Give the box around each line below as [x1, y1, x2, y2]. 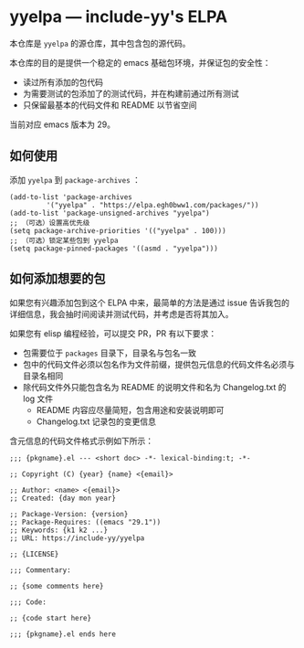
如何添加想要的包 [9, 271, 106, 287]
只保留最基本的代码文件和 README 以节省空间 [22, 99, 197, 111]
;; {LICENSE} [9, 549, 59, 558]
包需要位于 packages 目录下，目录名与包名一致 [22, 347, 196, 358]
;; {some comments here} [9, 581, 104, 590]
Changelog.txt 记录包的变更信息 [36, 416, 157, 427]
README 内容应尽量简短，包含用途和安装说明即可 [36, 404, 225, 415]
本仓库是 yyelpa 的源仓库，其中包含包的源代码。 [9, 37, 191, 48]
